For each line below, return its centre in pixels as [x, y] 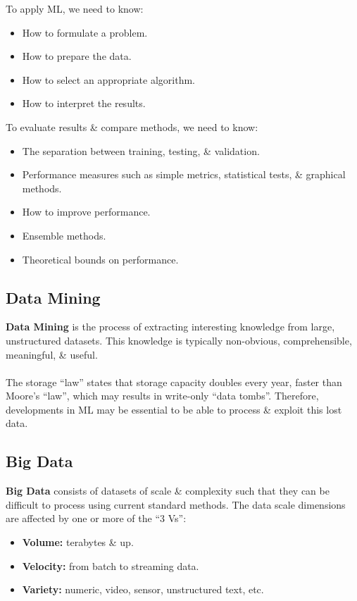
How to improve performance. [86, 212]
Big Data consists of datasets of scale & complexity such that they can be [168, 491]
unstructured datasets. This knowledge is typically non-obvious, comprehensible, [179, 340]
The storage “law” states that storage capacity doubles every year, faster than [174, 382]
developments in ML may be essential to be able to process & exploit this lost [174, 409]
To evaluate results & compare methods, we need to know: [132, 126]
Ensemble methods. [64, 235]
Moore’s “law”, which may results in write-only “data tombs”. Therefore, [162, 396]
